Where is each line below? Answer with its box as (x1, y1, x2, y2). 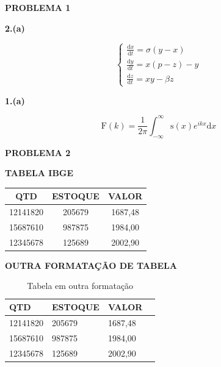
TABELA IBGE (5, 166, 74, 179)
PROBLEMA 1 (5, 1, 71, 13)
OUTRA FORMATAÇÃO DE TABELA (5, 258, 177, 271)
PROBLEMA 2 (5, 146, 71, 159)
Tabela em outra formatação (27, 279, 134, 292)
